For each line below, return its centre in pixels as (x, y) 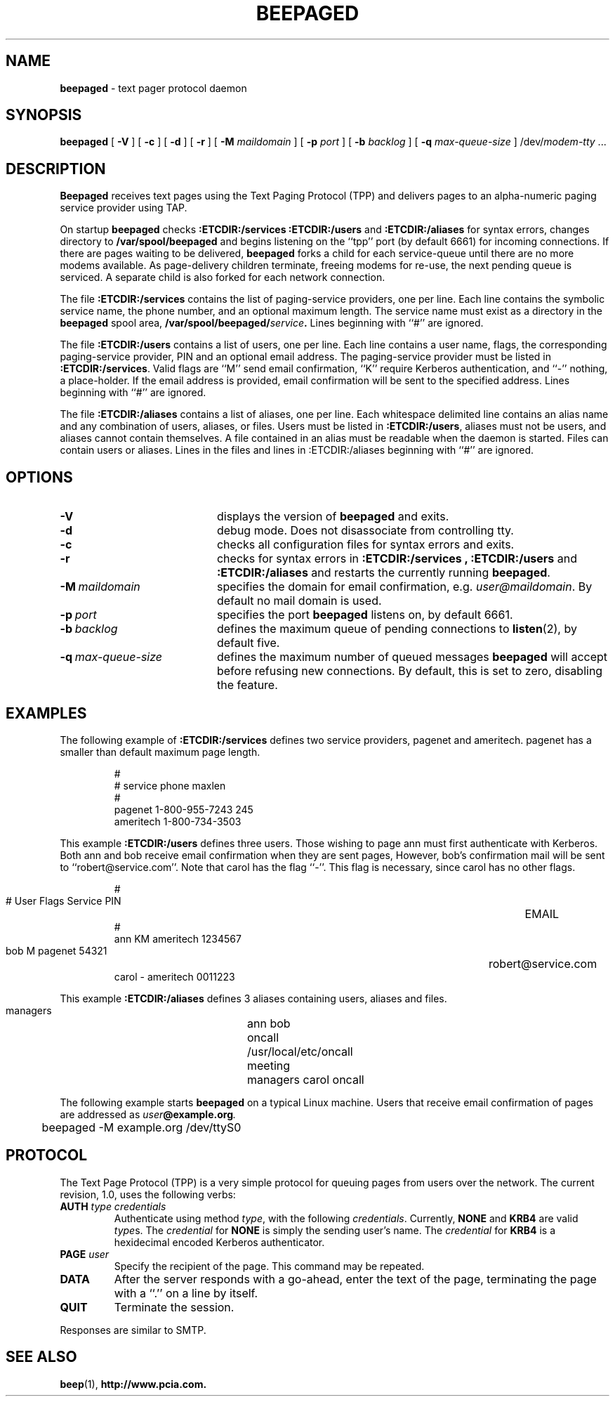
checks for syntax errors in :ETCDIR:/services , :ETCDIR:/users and (397, 559)
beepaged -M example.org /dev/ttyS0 (141, 1127)
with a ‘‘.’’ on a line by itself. (186, 1293)
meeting (269, 1065)
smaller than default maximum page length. (160, 752)
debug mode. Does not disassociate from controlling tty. (365, 531)
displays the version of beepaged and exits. (333, 517)
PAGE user (85, 1254)
